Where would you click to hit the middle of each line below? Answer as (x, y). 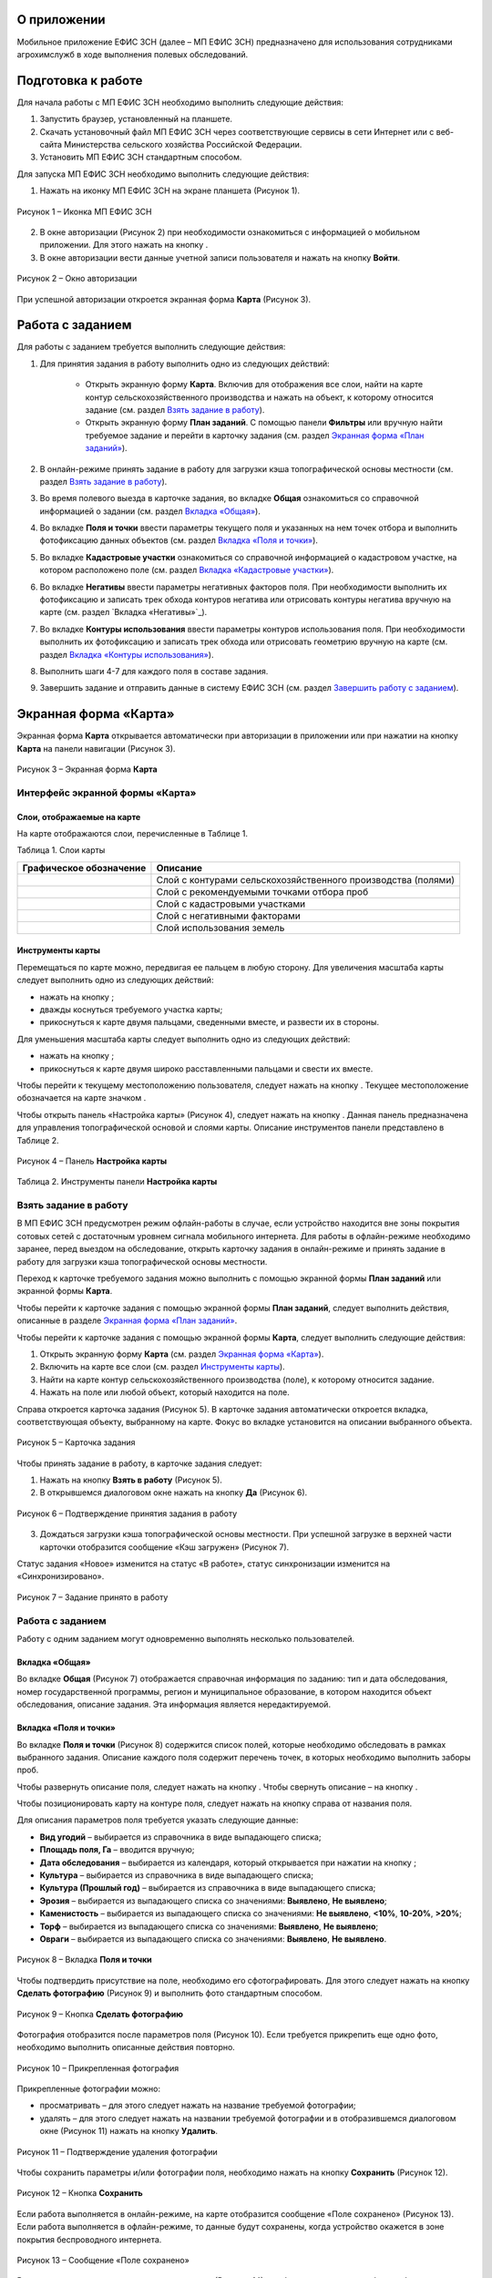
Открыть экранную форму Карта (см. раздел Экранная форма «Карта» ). (182, 1354)
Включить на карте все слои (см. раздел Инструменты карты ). (163, 1367)
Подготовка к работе (80, 81)
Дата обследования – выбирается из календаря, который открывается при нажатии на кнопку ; (228, 1862)
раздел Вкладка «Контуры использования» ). (127, 654)
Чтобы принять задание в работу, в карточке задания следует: (139, 1463)
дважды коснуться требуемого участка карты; (131, 1009)
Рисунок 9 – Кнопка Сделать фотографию (100, 2014)
